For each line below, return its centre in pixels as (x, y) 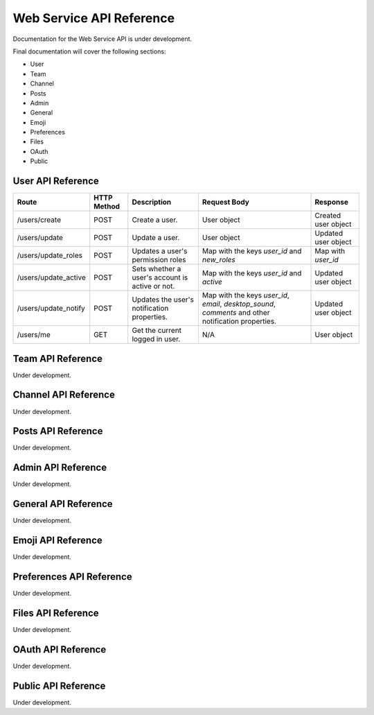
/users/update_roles (50, 255)
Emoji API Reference (58, 541)
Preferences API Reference (72, 577)
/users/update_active (51, 277)
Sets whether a (157, 269)
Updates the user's (163, 300)
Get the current (157, 331)
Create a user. (155, 220)
